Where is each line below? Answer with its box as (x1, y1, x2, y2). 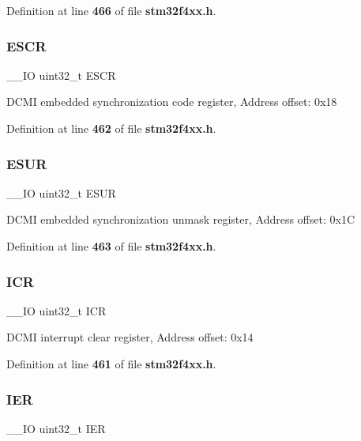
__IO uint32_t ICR (6, 302, 107, 318)
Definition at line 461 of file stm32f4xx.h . (6, 356, 216, 371)
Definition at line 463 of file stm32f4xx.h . (6, 238, 216, 254)
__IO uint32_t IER (6, 420, 106, 436)
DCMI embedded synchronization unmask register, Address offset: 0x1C (6, 211, 355, 228)
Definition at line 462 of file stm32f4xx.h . (6, 120, 216, 136)
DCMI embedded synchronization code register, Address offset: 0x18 (6, 93, 337, 110)
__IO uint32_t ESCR (6, 66, 116, 83)
